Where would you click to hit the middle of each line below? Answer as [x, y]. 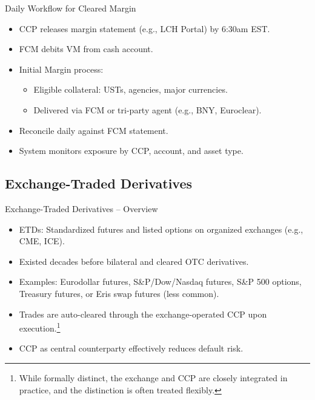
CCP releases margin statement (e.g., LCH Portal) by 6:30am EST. [144, 28]
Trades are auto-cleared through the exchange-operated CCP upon [143, 314]
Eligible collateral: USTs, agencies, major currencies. [131, 89]
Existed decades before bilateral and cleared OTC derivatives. [134, 261]
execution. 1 [40, 327]
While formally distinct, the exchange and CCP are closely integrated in [153, 377]
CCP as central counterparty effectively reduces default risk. [131, 348]
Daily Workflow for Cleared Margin [71, 8]
